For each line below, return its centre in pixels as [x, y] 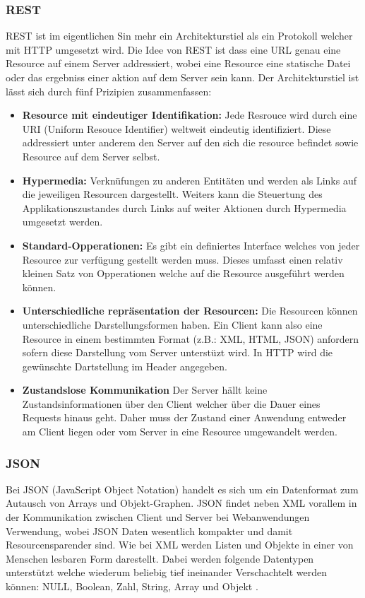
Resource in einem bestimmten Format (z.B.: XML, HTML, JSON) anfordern [191, 338]
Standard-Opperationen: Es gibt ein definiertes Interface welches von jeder [191, 245]
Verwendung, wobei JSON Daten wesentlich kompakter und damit [149, 530]
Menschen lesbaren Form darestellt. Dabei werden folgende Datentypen [160, 558]
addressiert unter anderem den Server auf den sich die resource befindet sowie [190, 142]
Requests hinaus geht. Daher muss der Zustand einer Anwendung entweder [184, 417]
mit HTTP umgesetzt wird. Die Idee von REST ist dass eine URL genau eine [173, 49]
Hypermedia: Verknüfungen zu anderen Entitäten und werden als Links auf [190, 180]
